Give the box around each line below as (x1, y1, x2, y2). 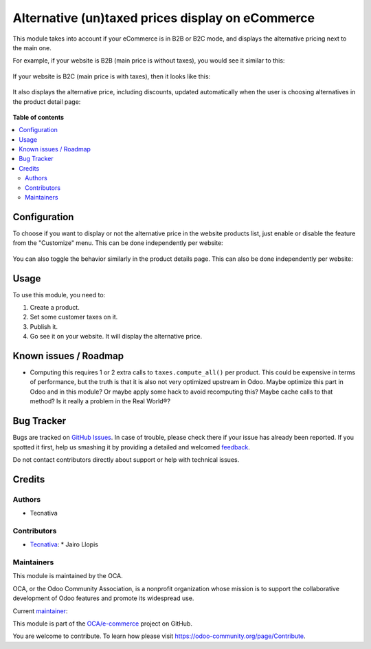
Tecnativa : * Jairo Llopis (30, 540, 99, 549)
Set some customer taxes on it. (30, 313, 118, 321)
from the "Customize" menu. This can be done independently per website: (12, 239, 223, 247)
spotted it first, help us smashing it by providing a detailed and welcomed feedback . (12, 443, 251, 451)
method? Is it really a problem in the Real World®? (30, 397, 171, 405)
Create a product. (30, 304, 80, 311)
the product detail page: (12, 97, 81, 106)
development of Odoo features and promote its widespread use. (12, 594, 194, 602)
